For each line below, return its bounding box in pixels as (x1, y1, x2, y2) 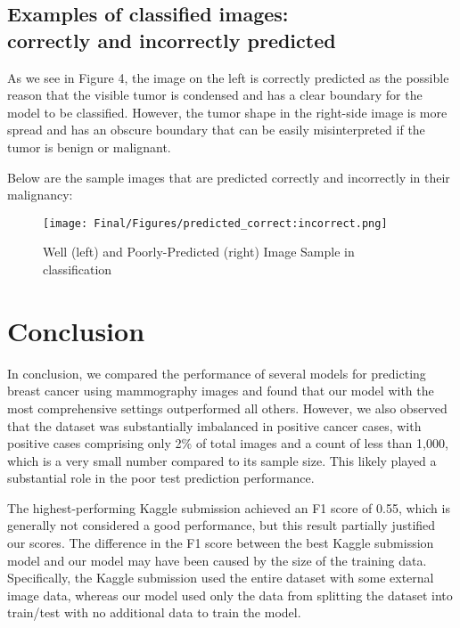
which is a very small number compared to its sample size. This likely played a (7, 451, 437, 469)
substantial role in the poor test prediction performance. (7, 469, 315, 487)
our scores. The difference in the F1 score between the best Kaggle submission (7, 534, 434, 552)
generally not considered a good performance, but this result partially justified (7, 516, 436, 534)
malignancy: (7, 185, 73, 204)
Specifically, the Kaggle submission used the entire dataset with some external (7, 568, 434, 587)
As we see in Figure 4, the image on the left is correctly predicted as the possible (7, 68, 449, 86)
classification (43, 260, 112, 278)
